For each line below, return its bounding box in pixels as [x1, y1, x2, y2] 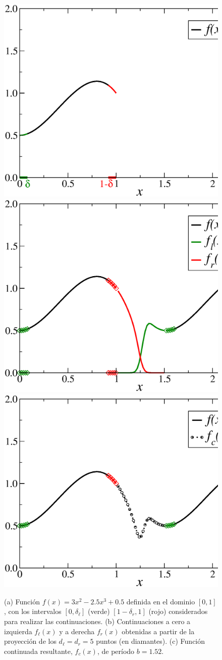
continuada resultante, [4, 645, 73, 656]
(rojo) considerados [148, 606, 208, 617]
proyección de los [4, 636, 57, 646]
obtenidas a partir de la [122, 626, 195, 636]
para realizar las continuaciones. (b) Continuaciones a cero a [4, 616, 191, 626]
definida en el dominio [126, 596, 195, 606]
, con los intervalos [4, 606, 62, 617]
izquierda [4, 626, 32, 636]
